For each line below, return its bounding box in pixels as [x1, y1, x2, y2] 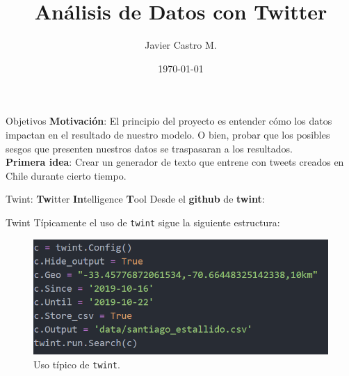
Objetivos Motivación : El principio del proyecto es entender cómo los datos [6, 113, 332, 128]
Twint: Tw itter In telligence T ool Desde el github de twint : [6, 191, 265, 206]
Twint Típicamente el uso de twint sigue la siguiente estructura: [6, 214, 280, 229]
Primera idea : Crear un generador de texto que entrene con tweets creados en [6, 155, 344, 169]
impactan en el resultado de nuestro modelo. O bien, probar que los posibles [6, 127, 330, 141]
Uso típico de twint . [33, 357, 120, 371]
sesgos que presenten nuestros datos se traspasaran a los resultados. [6, 141, 293, 155]
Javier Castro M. [145, 38, 217, 52]
